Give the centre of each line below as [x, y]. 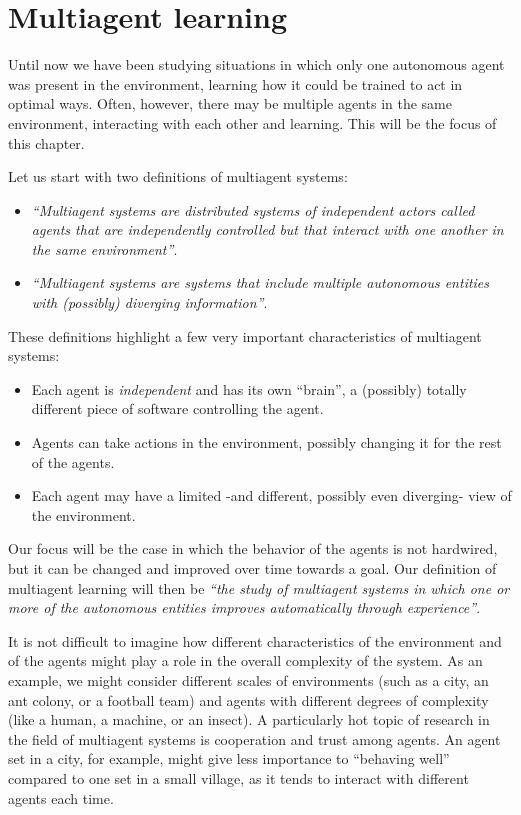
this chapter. [46, 142]
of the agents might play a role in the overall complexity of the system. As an [245, 660]
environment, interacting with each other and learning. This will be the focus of [252, 122]
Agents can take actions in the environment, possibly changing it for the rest [266, 442]
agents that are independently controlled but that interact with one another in [267, 229]
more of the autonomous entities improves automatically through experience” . [244, 607]
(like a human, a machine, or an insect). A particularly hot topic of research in [249, 719]
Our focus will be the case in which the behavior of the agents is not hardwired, [253, 548]
